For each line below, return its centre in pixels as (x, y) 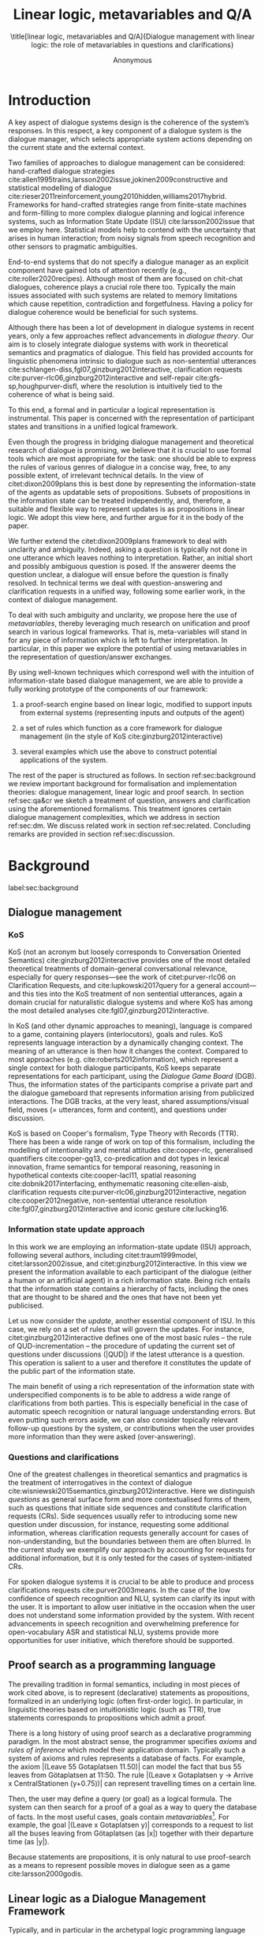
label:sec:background (43, 887)
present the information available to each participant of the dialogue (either (130, 1271)
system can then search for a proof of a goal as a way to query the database (133, 1807)
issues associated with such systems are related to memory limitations (123, 295)
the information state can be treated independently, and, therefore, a (119, 500)
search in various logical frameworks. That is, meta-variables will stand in (128, 631)
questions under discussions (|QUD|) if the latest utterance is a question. (127, 1354)
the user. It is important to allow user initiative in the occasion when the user (132, 1607)
